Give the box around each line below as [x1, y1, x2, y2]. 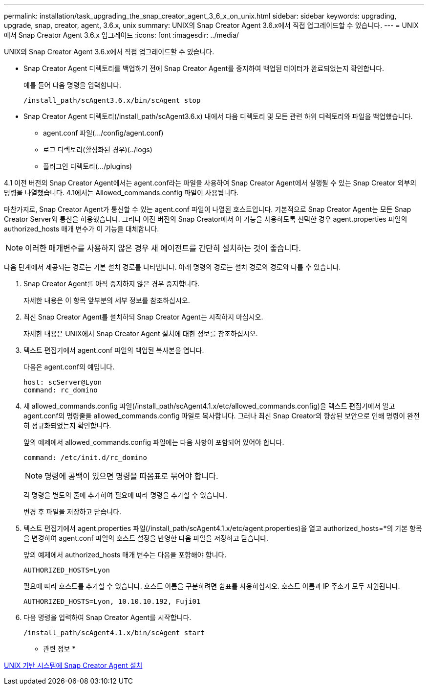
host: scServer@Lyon [23, 378, 102, 386]
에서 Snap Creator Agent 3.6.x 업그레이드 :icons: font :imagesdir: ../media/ [4, 31, 239, 39]
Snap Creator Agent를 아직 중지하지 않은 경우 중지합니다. [23, 279, 200, 288]
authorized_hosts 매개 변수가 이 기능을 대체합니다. [4, 225, 159, 233]
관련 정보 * [43, 644, 76, 653]
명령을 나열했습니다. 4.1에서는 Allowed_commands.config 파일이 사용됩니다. [4, 188, 239, 197]
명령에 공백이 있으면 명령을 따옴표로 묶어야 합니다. [44, 471, 218, 481]
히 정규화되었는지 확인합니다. [23, 421, 111, 430]
